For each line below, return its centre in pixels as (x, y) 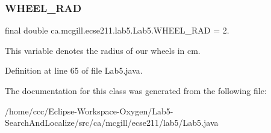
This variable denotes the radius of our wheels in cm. (103, 50)
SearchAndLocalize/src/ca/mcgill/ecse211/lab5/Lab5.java (112, 123)
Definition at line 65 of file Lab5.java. (74, 70)
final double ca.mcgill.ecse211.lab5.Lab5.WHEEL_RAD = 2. (117, 30)
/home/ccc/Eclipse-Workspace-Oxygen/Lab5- (89, 111)
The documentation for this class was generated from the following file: (136, 90)
